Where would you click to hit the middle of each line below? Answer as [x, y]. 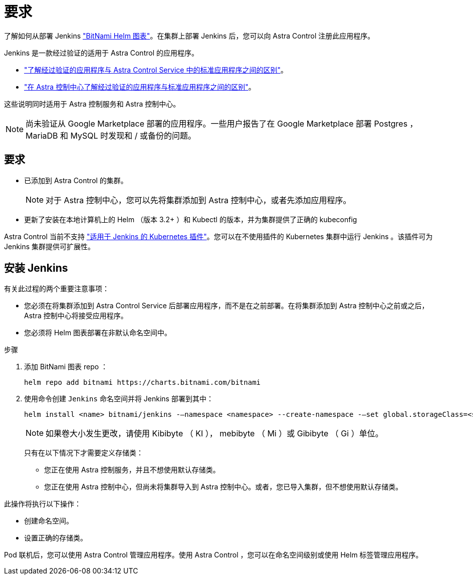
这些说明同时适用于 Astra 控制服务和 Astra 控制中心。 [92, 104]
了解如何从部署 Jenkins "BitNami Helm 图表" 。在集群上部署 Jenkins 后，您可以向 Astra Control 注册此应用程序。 [189, 36]
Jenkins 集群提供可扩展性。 [50, 246]
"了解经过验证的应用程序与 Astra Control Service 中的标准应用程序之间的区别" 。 [156, 70]
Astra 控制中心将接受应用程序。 [76, 316]
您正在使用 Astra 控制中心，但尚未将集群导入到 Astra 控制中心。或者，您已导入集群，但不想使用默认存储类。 [223, 487]
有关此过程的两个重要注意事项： [57, 289]
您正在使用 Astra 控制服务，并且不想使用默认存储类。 [132, 470]
